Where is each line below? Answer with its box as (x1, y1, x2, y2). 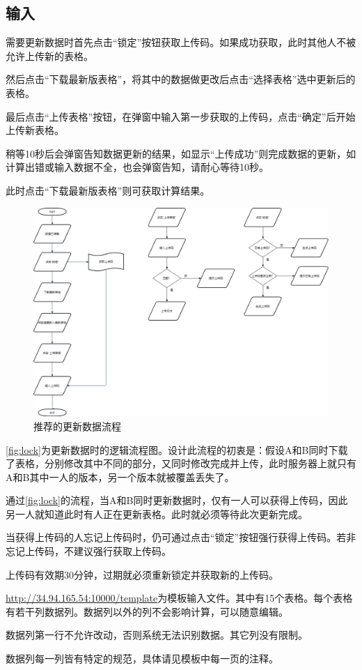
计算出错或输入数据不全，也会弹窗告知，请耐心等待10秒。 (6, 160, 269, 174)
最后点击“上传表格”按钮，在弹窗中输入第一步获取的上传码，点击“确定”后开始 (6, 109, 356, 123)
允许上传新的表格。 (6, 48, 93, 63)
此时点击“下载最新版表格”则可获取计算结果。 (6, 183, 210, 197)
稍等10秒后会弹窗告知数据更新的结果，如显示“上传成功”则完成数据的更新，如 (6, 146, 356, 160)
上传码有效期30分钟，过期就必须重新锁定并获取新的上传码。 (6, 567, 278, 581)
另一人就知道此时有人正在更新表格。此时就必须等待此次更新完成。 (6, 506, 308, 521)
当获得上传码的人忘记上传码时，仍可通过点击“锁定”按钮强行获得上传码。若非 (6, 530, 356, 545)
